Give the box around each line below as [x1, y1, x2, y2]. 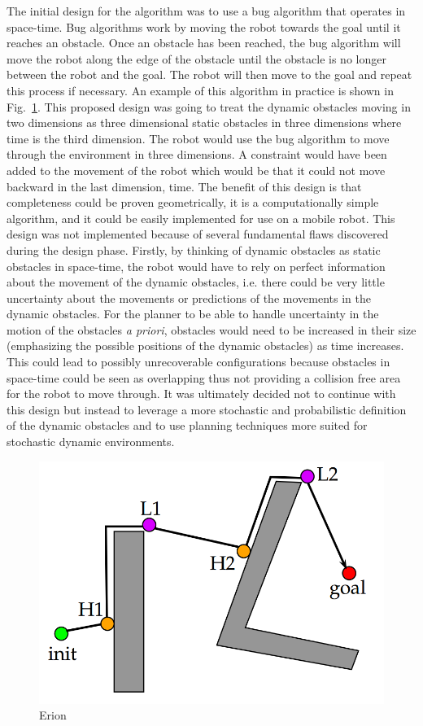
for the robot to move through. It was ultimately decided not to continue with [7, 385, 396, 402]
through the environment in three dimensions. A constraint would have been [7, 146, 387, 163]
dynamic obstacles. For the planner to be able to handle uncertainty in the [7, 305, 379, 322]
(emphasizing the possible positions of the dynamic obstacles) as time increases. [7, 337, 404, 354]
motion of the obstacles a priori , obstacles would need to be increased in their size [7, 321, 416, 338]
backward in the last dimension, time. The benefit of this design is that [7, 177, 362, 195]
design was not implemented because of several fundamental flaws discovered [7, 225, 389, 243]
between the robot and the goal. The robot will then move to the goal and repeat [7, 66, 412, 83]
